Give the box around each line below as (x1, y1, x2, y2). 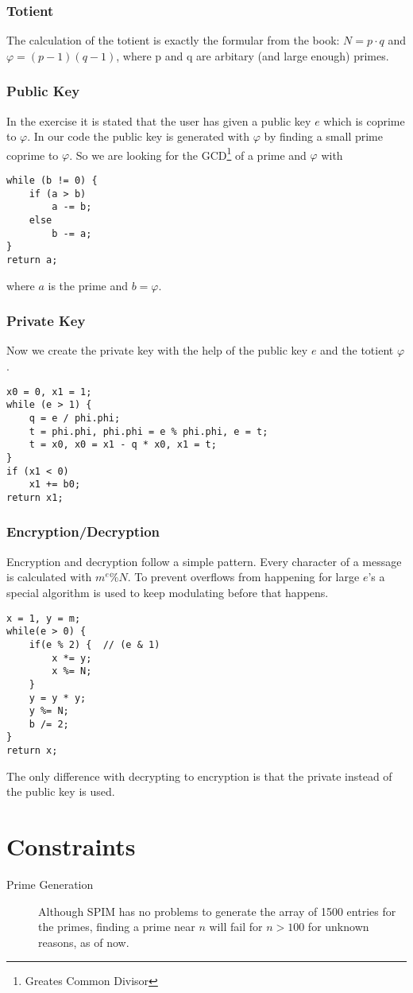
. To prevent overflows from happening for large (127, 568, 360, 585)
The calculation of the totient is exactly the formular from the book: (6, 32, 340, 48)
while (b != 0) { (6, 175, 98, 187)
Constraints (6, 830, 136, 863)
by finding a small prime (264, 128, 383, 145)
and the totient (320, 342, 394, 359)
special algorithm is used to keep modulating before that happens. (6, 584, 329, 600)
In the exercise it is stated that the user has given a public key (6, 112, 311, 129)
